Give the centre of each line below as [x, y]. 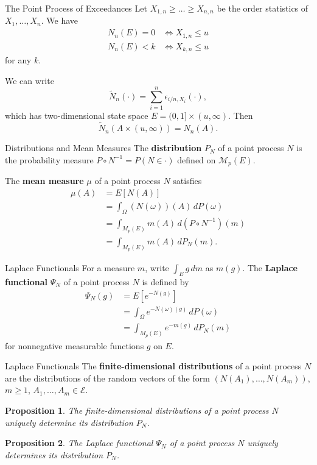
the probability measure [49, 159]
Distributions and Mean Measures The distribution [103, 148]
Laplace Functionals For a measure [70, 268]
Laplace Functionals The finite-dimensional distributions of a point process [153, 366]
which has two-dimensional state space [77, 115]
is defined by [165, 281]
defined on [197, 159]
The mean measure [44, 181]
